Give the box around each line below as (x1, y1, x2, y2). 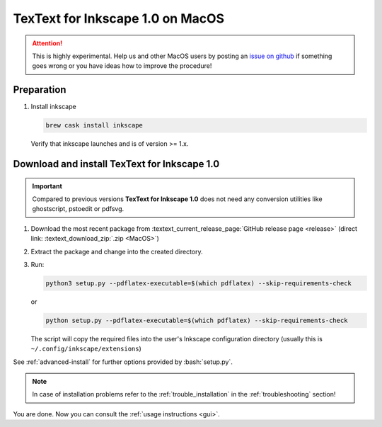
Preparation (13, 84, 66, 96)
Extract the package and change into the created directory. (30, 247, 203, 256)
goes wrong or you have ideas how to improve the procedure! (32, 62, 212, 70)
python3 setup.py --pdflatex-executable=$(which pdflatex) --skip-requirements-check (45, 279, 352, 287)
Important (32, 181, 63, 190)
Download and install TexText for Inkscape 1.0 (13, 158, 220, 170)
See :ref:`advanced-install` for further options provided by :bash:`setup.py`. (13, 358, 233, 366)
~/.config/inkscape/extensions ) (30, 344, 141, 353)
